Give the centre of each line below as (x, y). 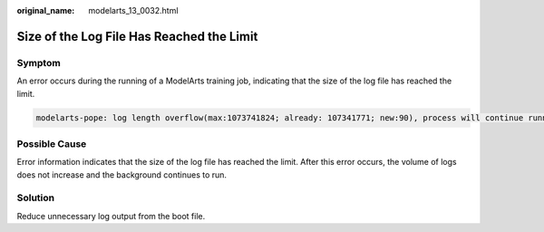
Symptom (39, 63)
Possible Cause (52, 143)
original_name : (46, 10)
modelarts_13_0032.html (133, 10)
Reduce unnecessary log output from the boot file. (111, 216)
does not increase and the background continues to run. (121, 174)
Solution (36, 198)
